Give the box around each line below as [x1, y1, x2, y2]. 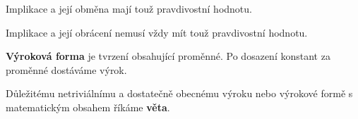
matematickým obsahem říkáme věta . [6, 99, 170, 114]
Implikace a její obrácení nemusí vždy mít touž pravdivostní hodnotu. [6, 25, 308, 39]
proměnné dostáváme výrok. [6, 62, 127, 77]
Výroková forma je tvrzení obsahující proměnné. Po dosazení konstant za [6, 49, 330, 63]
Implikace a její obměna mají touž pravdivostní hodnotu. [6, 1, 252, 15]
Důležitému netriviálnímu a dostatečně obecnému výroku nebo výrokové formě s [6, 86, 353, 101]
